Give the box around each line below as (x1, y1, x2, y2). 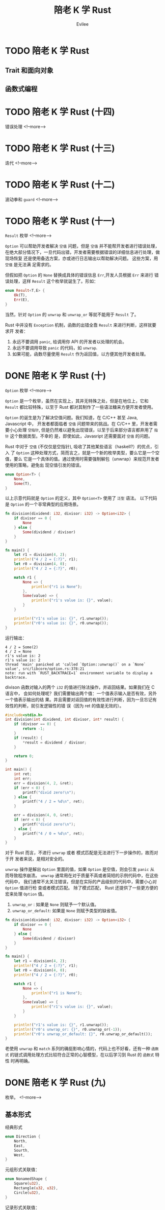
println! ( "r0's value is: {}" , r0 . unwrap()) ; (14, 621, 109, 625)
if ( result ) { (14, 735, 43, 741)
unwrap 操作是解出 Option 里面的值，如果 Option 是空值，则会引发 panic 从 (5, 866, 155, 872)
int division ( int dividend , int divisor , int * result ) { (5, 717, 124, 722)
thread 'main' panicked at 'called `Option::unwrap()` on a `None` (5, 662, 146, 667)
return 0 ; (14, 753, 34, 758)
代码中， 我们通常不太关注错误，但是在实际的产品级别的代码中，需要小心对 (5, 879, 157, 885)
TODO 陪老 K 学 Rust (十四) (5, 106, 115, 117)
